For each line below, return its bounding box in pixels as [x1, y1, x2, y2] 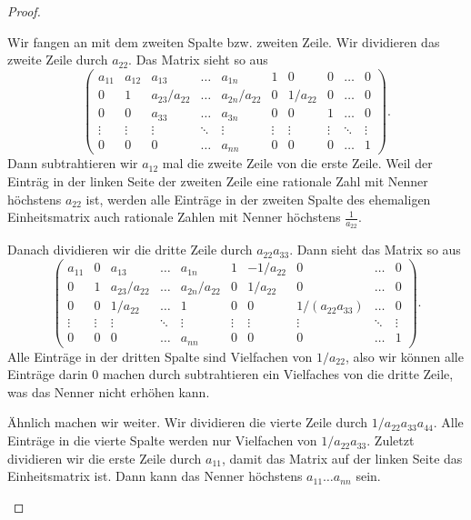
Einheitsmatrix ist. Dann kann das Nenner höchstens [7, 466, 303, 485]
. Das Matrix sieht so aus [128, 50, 268, 69]
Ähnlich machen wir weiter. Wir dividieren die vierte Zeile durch [7, 413, 368, 432]
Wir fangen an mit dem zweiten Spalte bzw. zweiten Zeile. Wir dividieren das [7, 32, 440, 51]
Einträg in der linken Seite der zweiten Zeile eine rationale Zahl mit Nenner [7, 171, 428, 190]
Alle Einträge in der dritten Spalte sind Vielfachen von [7, 346, 313, 365]
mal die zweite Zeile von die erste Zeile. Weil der [162, 154, 433, 173]
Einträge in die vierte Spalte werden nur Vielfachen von [7, 431, 317, 450]
